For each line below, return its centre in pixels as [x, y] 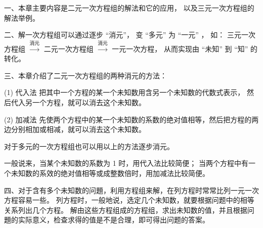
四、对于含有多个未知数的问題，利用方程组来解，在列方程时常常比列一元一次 [131, 190]
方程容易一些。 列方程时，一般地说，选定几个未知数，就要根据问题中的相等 [129, 200]
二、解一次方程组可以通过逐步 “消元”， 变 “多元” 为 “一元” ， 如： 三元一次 [130, 35]
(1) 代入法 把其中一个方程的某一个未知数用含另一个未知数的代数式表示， [124, 92]
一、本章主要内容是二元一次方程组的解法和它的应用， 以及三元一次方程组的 [129, 8]
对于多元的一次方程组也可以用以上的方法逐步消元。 [89, 146]
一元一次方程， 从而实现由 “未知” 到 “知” [180, 48]
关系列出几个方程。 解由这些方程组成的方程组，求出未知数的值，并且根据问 [129, 210]
